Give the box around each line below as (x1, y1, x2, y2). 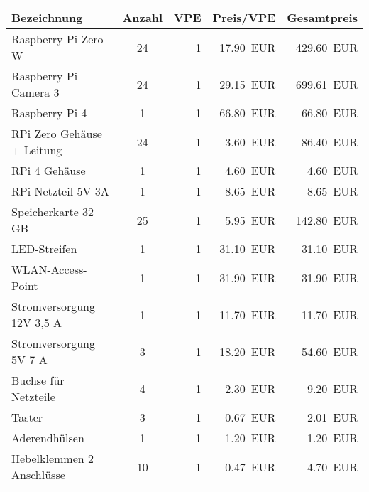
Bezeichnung (11, 9, 83, 26)
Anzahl (122, 9, 163, 26)
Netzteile (11, 388, 55, 405)
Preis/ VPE (212, 9, 276, 26)
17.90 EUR (219, 38, 276, 55)
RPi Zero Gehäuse (11, 125, 102, 141)
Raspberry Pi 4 (11, 105, 87, 121)
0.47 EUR (225, 458, 276, 475)
